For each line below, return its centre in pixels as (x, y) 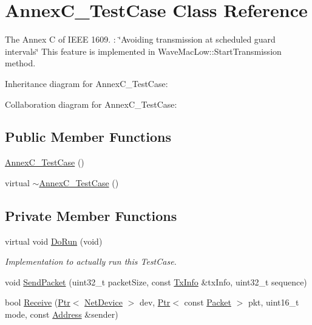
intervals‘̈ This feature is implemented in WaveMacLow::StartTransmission (143, 51)
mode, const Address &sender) (62, 314)
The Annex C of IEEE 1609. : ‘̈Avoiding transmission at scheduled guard (140, 39)
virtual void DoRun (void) (54, 241)
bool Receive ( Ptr (38, 302)
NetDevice (103, 302)
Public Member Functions (88, 137)
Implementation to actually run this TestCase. (91, 261)
